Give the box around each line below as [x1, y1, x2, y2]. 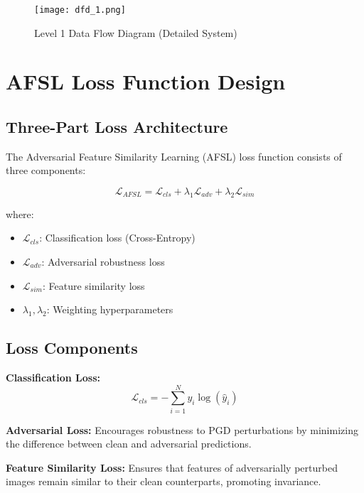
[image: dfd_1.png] [34, 5, 126, 15]
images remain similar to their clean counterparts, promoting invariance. [6, 474, 321, 489]
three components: [6, 163, 86, 178]
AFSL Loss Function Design [6, 67, 286, 96]
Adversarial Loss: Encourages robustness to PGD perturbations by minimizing [6, 422, 358, 437]
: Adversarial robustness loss [41, 254, 165, 269]
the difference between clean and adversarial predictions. [6, 436, 252, 451]
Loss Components [6, 337, 138, 359]
